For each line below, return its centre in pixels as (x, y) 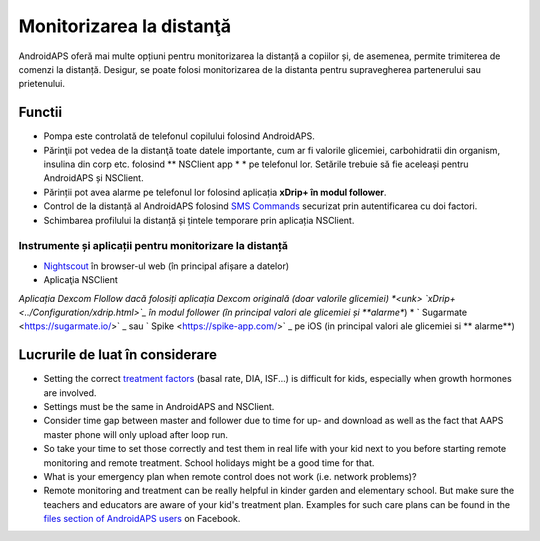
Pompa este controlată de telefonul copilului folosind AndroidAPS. (179, 136)
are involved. (70, 392)
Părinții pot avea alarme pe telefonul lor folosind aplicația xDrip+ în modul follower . (215, 192)
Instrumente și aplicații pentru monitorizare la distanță (153, 246)
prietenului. (41, 84)
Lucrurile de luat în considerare (118, 355)
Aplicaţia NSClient (81, 280)
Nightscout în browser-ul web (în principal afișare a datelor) (166, 266)
